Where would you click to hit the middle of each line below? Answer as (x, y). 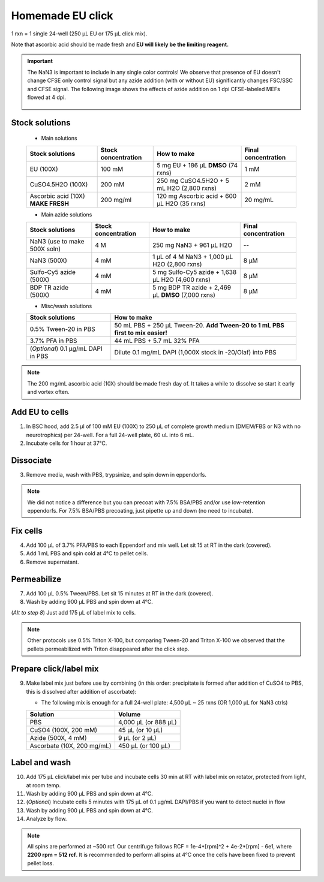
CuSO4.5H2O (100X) (59, 184)
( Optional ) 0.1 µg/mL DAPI (66, 349)
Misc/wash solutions (67, 306)
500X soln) (45, 249)
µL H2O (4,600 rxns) (181, 280)
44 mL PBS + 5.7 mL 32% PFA (157, 341)
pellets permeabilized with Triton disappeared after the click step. (108, 649)
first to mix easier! (141, 333)
